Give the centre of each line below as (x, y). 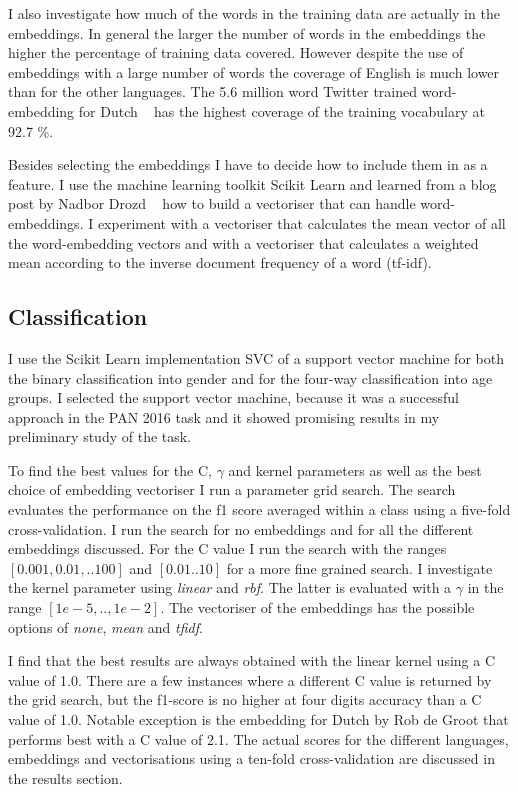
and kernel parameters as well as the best (355, 469)
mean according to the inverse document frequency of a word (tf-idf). (220, 262)
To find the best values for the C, (110, 469)
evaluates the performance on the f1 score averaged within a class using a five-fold (259, 509)
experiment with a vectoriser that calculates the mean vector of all (301, 222)
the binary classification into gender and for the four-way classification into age (250, 377)
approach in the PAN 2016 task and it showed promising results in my (224, 416)
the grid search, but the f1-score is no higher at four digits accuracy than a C (245, 699)
